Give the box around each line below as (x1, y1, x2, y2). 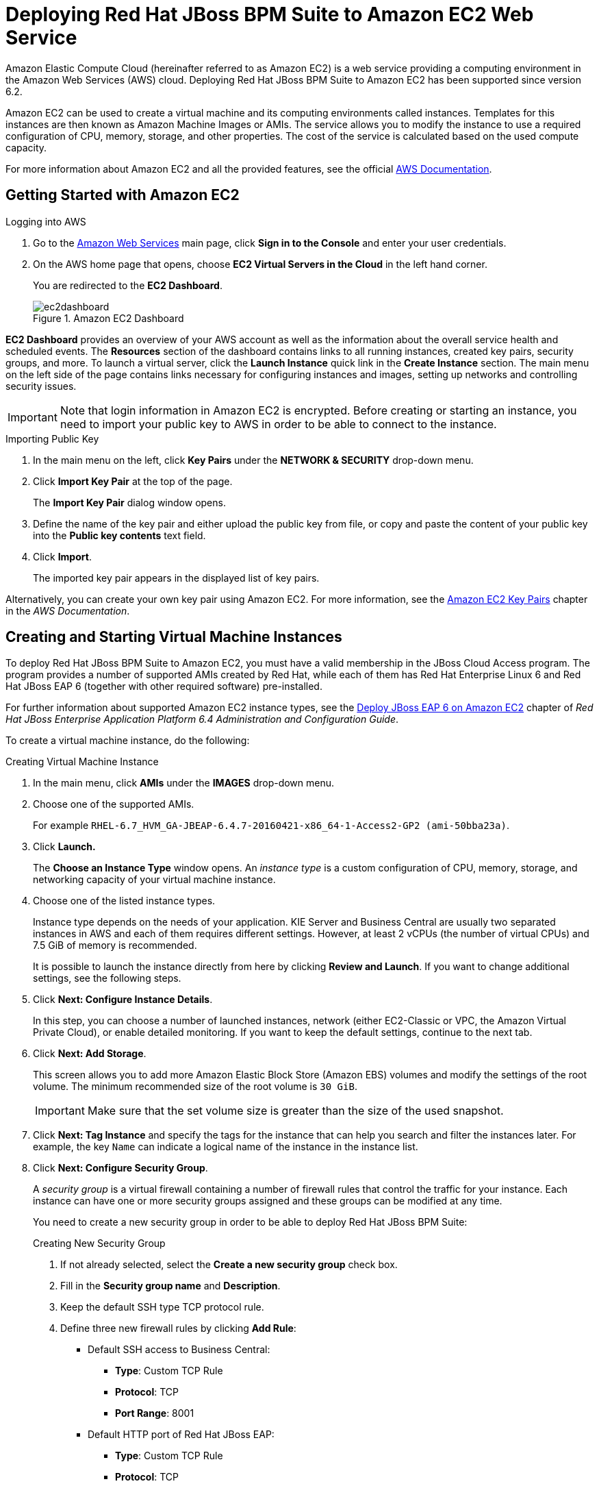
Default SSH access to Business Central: (88, 1343, 270, 1356)
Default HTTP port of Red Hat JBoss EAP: (88, 1428, 275, 1441)
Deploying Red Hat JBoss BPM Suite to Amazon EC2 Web (5, 3, 534, 26)
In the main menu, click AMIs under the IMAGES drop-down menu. (33, 777, 335, 789)
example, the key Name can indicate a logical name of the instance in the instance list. (33, 1141, 418, 1153)
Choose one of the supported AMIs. (33, 798, 194, 810)
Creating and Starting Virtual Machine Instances (5, 628, 342, 646)
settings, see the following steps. (33, 972, 181, 985)
